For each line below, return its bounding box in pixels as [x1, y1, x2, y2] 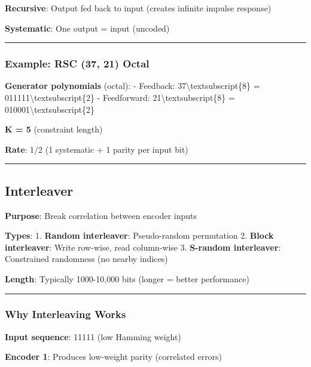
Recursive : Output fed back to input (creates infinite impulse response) [5, 2, 272, 14]
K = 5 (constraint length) [5, 123, 103, 135]
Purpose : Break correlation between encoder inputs [5, 209, 197, 221]
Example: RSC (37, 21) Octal [5, 56, 150, 71]
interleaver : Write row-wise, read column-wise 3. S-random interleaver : [5, 240, 281, 253]
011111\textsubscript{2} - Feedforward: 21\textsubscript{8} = [5, 91, 235, 103]
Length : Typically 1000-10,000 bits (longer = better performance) [5, 272, 249, 285]
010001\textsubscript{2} [5, 103, 94, 115]
